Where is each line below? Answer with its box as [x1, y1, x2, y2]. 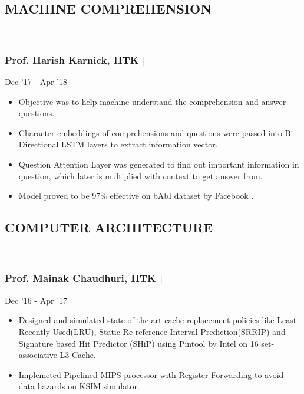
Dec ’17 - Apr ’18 [5, 75, 67, 88]
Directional [18, 138, 59, 150]
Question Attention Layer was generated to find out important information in [18, 157, 299, 170]
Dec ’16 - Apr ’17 [5, 294, 67, 306]
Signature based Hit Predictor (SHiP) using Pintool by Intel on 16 [18, 337, 259, 349]
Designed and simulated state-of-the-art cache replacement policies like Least [18, 314, 297, 326]
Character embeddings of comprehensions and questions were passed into [18, 126, 282, 139]
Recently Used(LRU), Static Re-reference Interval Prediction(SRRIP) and [18, 325, 286, 337]
